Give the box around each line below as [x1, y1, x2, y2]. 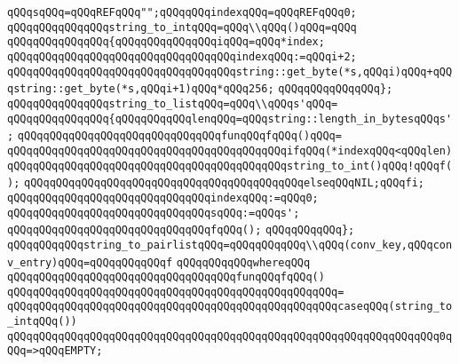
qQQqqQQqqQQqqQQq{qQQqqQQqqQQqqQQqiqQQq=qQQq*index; [7, 36, 325, 49]
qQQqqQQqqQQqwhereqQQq [176, 256, 311, 269]
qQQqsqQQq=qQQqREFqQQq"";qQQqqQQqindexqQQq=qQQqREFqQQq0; [7, 6, 357, 19]
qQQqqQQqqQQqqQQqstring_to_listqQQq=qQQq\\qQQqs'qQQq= [7, 97, 338, 110]
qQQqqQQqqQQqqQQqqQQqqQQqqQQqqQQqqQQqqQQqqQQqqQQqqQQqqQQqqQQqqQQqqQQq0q [7, 329, 453, 343]
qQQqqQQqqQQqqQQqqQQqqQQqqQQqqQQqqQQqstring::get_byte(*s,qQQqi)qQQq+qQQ [7, 65, 453, 78]
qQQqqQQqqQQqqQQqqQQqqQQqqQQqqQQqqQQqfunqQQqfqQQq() [7, 271, 325, 284]
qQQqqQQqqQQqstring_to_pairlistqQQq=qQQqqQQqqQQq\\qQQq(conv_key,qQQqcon [7, 238, 453, 251]
